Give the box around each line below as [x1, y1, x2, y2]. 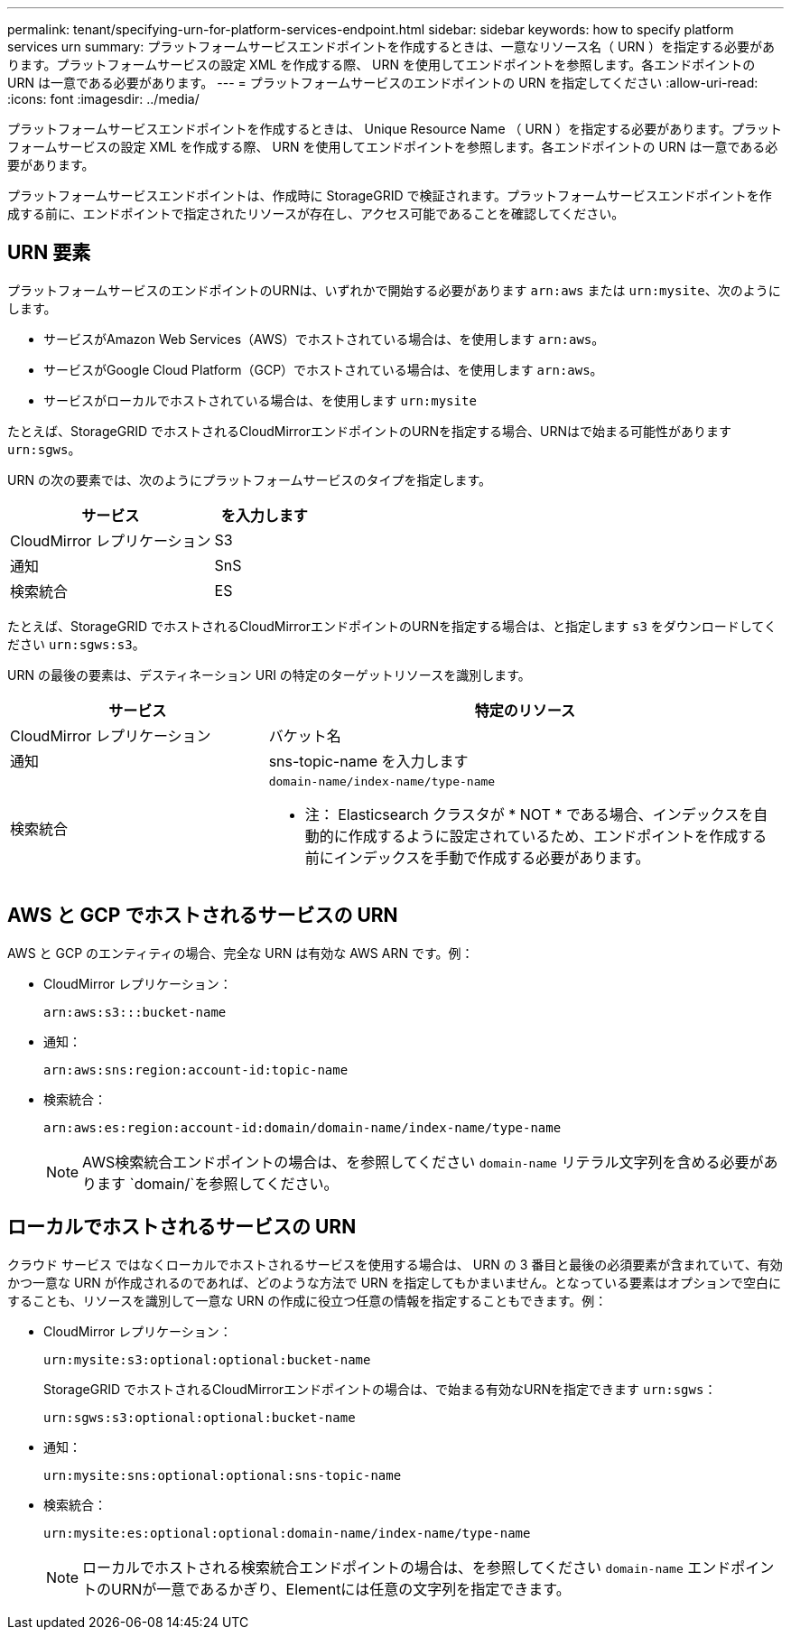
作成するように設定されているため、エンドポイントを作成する [348, 826, 768, 845]
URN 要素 [7, 241, 91, 265]
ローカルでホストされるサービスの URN [7, 1215, 357, 1239]
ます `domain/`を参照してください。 [97, 1174, 339, 1193]
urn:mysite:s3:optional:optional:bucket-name [43, 1352, 371, 1367]
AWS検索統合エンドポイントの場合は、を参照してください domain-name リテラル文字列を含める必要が [82, 1152, 764, 1171]
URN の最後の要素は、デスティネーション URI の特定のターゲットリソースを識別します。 [7, 666, 531, 683]
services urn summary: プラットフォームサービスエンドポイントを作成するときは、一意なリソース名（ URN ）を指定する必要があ [7, 39, 775, 54]
